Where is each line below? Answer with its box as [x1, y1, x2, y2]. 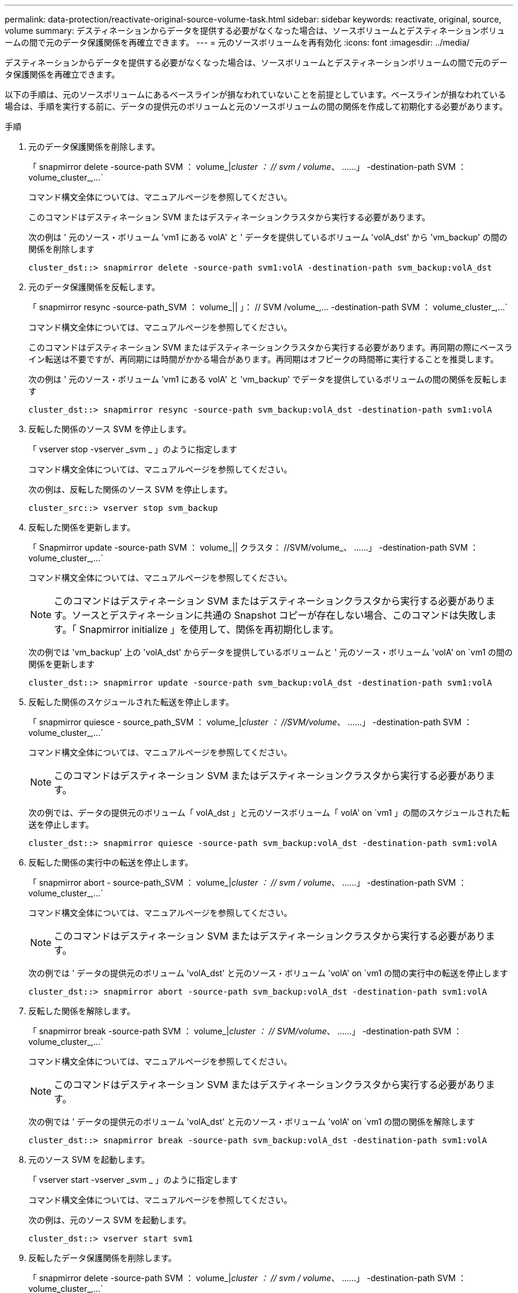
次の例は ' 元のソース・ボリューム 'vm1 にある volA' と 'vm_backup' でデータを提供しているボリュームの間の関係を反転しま [28, 374, 507, 384]
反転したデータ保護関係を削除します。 [28, 1253, 177, 1263]
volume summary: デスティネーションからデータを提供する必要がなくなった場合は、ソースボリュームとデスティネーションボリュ [5, 25, 506, 36]
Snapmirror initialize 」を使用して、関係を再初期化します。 [79, 623, 339, 635]
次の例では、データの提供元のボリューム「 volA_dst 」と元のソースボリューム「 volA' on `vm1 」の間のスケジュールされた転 [28, 808, 510, 818]
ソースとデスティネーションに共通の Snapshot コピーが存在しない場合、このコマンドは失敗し [72, 609, 487, 621]
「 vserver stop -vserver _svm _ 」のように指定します [28, 444, 238, 454]
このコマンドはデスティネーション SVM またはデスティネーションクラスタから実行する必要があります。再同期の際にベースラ [28, 342, 513, 352]
